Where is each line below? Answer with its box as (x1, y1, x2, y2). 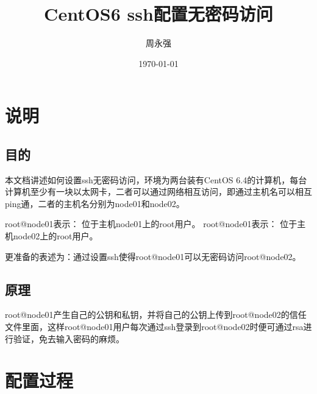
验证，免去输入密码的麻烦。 (13, 332, 124, 345)
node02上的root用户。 (13, 230, 98, 242)
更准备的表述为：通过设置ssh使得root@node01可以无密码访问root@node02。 (5, 250, 301, 262)
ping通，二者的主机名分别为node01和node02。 (5, 197, 185, 209)
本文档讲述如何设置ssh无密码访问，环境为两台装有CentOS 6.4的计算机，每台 (5, 173, 307, 186)
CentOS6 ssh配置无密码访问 (44, 1, 273, 26)
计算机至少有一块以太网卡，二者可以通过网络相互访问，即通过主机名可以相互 (5, 185, 312, 198)
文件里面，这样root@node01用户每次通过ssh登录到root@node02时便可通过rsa (5, 320, 304, 333)
